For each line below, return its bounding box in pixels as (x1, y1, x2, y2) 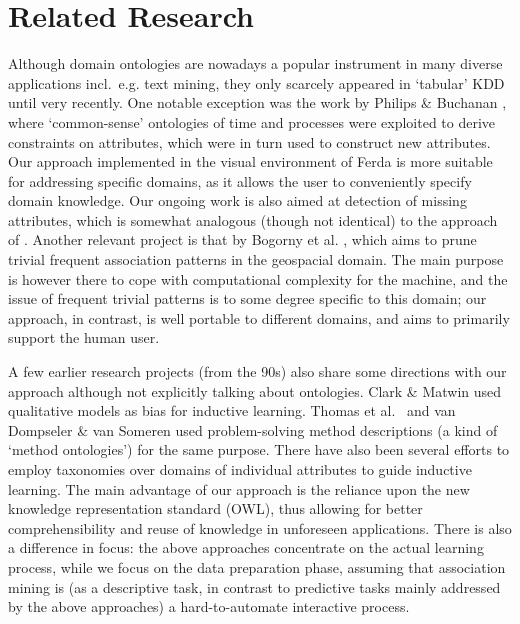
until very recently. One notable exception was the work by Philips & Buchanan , (8, 92, 507, 113)
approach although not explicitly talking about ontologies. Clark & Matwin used (8, 380, 502, 401)
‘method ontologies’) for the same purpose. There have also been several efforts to (8, 439, 510, 460)
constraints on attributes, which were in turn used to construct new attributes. (8, 131, 491, 152)
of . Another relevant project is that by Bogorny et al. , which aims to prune (8, 229, 477, 250)
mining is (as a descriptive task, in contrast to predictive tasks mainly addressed (8, 576, 501, 597)
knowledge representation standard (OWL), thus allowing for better (8, 498, 423, 519)
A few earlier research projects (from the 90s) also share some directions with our (8, 361, 507, 382)
